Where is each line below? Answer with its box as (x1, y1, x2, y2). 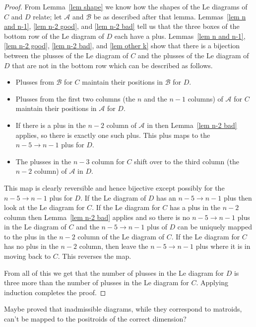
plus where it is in (195, 241, 251, 251)
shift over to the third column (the (134, 156, 239, 166)
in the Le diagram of (4, 221, 66, 232)
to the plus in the (4, 231, 57, 241)
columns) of (188, 93, 223, 104)
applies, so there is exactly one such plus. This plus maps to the (15, 129, 210, 140)
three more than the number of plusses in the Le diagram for (4, 277, 189, 288)
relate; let (33, 11, 62, 21)
